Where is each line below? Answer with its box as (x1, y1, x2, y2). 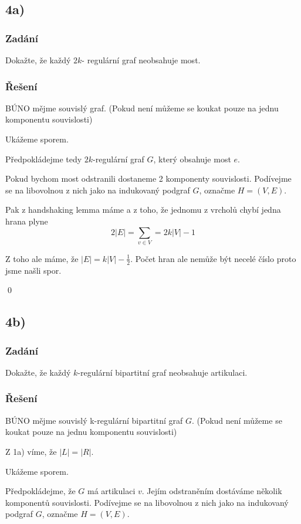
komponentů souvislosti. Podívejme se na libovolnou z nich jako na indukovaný (5, 496, 289, 508)
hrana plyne (5, 215, 48, 227)
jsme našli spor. (5, 264, 62, 276)
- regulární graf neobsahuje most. (82, 54, 201, 66)
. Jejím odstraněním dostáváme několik (141, 485, 282, 497)
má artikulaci (87, 485, 136, 497)
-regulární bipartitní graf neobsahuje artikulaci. (77, 366, 248, 378)
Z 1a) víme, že (5, 445, 57, 457)
